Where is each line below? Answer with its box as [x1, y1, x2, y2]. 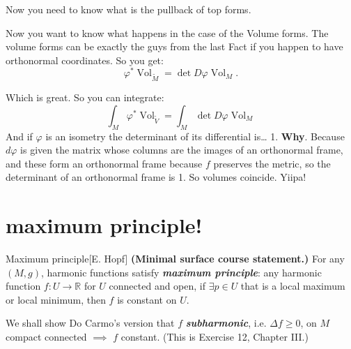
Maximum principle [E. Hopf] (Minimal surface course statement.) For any [6, 251, 345, 266]
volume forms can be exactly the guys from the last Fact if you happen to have [6, 39, 343, 54]
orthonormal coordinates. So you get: [6, 52, 164, 67]
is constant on [117, 292, 177, 306]
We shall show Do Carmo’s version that [6, 315, 175, 330]
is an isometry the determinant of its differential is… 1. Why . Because [45, 128, 345, 143]
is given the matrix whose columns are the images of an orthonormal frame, [20, 142, 343, 157]
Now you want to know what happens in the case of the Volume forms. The [6, 25, 329, 40]
